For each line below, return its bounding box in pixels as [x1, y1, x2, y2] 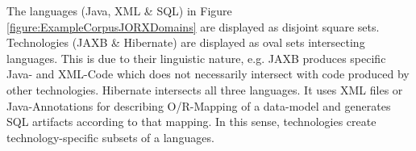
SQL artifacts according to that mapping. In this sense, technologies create [6, 113, 376, 130]
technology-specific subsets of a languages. [6, 128, 214, 145]
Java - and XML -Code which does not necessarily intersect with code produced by [6, 65, 410, 82]
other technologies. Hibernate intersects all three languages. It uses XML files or [6, 81, 403, 98]
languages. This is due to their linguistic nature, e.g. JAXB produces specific [6, 49, 386, 66]
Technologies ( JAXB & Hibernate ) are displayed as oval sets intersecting [6, 34, 365, 51]
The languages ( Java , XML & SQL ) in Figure [6, 2, 232, 19]
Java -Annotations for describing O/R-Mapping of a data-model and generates [6, 97, 391, 114]
